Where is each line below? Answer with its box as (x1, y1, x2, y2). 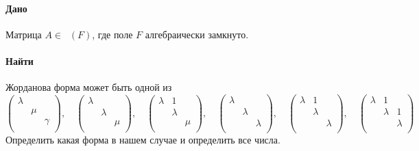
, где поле (92, 27, 133, 41)
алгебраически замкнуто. (145, 27, 249, 41)
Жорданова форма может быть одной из (5, 80, 172, 94)
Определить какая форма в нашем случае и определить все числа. (5, 132, 280, 146)
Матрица (5, 27, 42, 41)
